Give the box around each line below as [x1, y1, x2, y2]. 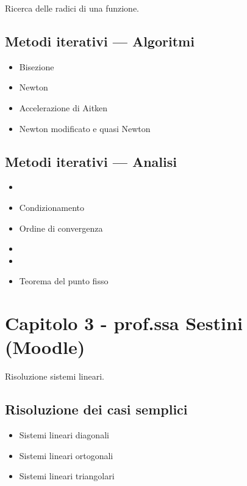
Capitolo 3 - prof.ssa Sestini [5, 311, 243, 336]
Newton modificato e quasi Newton [19, 122, 151, 134]
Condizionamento [19, 201, 84, 213]
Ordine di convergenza [19, 221, 103, 234]
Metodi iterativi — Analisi [5, 152, 177, 171]
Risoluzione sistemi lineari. [5, 370, 105, 383]
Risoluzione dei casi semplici [5, 400, 188, 419]
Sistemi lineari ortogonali [19, 449, 113, 462]
